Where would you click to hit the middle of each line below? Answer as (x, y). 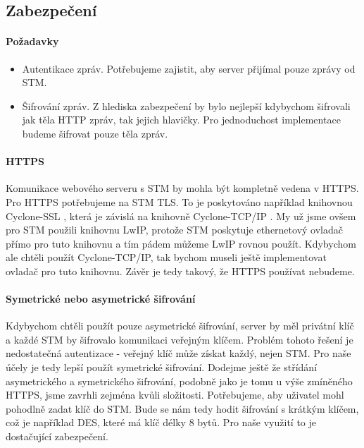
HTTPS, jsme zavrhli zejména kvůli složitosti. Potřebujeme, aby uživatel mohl (175, 395)
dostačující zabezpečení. (57, 436)
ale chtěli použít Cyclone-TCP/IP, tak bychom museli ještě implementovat (166, 257)
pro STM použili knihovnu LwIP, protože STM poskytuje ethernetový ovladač (174, 230)
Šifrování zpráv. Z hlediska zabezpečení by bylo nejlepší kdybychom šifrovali (186, 105)
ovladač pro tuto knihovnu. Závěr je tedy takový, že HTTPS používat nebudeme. (180, 271)
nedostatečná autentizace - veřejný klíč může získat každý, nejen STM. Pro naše (178, 353)
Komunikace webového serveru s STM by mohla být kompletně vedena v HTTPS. (182, 188)
